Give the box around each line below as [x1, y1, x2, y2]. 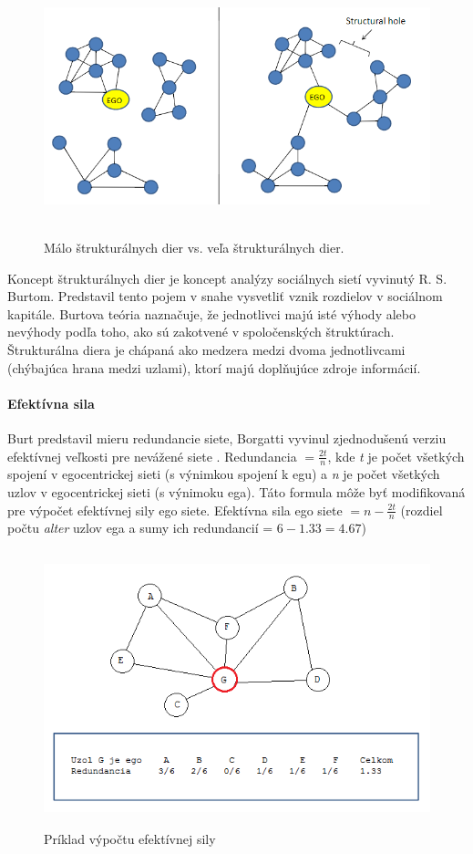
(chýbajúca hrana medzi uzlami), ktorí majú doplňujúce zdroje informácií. [7, 358, 421, 377]
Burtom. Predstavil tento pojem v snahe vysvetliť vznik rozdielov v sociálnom [7, 286, 443, 306]
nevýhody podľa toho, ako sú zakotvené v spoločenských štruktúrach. [7, 322, 395, 341]
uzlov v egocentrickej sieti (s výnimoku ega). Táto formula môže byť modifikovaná [7, 483, 466, 502]
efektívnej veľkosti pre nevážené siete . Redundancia [7, 446, 297, 465]
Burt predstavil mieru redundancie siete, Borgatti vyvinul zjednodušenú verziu [7, 429, 447, 447]
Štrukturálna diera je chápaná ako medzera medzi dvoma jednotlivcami [7, 340, 406, 359]
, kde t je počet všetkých [327, 446, 465, 465]
